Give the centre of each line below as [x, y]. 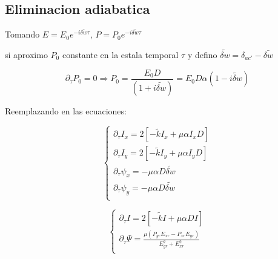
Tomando [22, 34]
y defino [202, 55]
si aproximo [26, 55]
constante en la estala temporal [120, 55]
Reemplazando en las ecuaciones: [66, 110]
